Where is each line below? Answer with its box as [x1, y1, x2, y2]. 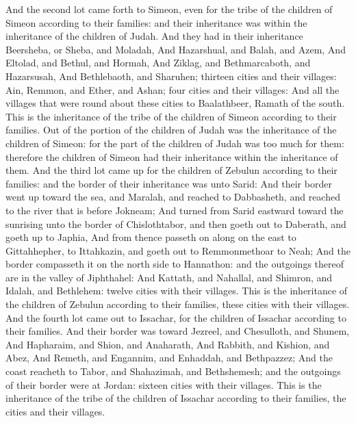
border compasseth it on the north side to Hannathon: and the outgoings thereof [5, 257, 344, 271]
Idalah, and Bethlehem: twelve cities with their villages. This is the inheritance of [5, 283, 348, 298]
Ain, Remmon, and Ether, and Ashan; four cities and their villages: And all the [5, 82, 340, 97]
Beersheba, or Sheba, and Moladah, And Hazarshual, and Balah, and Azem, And [5, 42, 346, 56]
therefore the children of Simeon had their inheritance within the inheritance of [5, 149, 338, 164]
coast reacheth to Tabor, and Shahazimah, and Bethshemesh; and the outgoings [5, 364, 341, 379]
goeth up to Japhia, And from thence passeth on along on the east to [5, 230, 296, 244]
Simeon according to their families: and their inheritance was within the [5, 15, 307, 29]
